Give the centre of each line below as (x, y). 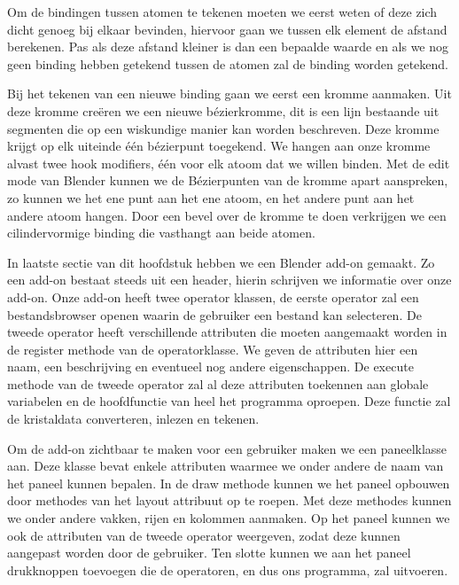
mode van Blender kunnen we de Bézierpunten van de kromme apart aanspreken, (228, 180)
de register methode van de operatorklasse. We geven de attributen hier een (213, 349)
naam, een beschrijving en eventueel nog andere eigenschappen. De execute (210, 367)
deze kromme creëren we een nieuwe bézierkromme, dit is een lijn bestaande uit (223, 110)
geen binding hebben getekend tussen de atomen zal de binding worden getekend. (228, 63)
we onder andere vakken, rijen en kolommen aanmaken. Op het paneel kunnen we (229, 518)
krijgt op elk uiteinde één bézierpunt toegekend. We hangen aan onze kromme (219, 146)
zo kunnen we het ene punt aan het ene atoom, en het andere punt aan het (211, 197)
